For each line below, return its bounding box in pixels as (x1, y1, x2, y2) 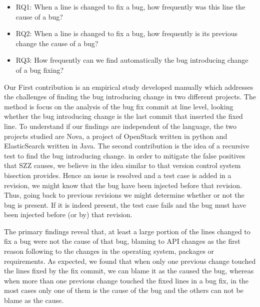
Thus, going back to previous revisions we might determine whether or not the (4, 190, 244, 200)
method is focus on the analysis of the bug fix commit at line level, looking (4, 101, 233, 111)
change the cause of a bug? (15, 38, 98, 48)
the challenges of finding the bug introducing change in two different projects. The (4, 91, 256, 102)
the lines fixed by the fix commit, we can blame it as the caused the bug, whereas (4, 265, 254, 276)
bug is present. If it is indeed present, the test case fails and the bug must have (4, 199, 246, 210)
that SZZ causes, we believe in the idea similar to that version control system (4, 160, 241, 171)
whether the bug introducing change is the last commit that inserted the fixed (4, 111, 243, 121)
